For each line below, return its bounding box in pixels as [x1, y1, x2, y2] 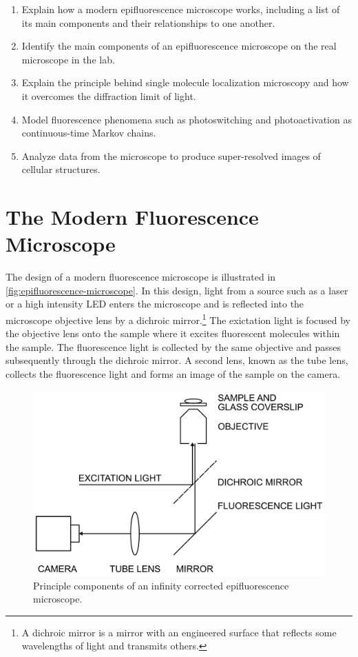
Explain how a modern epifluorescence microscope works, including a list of [21, 2, 340, 16]
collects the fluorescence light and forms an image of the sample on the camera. [6, 367, 341, 381]
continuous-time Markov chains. [21, 125, 156, 140]
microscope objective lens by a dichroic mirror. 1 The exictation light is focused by [6, 311, 350, 327]
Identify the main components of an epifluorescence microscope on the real [21, 39, 337, 53]
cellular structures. [21, 162, 101, 176]
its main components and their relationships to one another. [21, 15, 275, 30]
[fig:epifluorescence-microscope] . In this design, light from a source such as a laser [6, 283, 348, 297]
